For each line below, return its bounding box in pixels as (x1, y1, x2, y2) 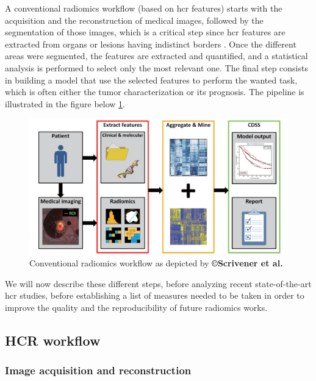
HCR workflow (5, 330, 101, 349)
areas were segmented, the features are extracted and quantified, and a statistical (5, 49, 308, 62)
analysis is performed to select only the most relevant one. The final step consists (5, 61, 308, 74)
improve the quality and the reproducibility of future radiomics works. (5, 301, 268, 313)
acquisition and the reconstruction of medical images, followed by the (5, 13, 264, 26)
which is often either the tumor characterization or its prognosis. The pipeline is (5, 85, 304, 98)
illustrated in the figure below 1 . (5, 97, 125, 110)
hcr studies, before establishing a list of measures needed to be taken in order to (5, 289, 304, 302)
